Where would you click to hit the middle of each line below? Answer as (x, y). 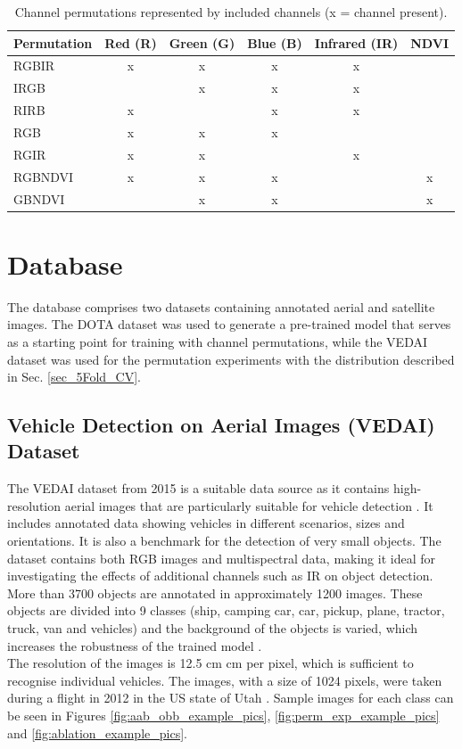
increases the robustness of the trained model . (135, 645)
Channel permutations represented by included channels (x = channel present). (231, 12)
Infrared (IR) (356, 42)
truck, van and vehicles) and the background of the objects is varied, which (213, 628)
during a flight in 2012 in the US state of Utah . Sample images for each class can (231, 698)
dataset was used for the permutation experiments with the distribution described (231, 359)
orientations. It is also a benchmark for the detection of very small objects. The (224, 541)
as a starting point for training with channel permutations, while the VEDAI (218, 341)
